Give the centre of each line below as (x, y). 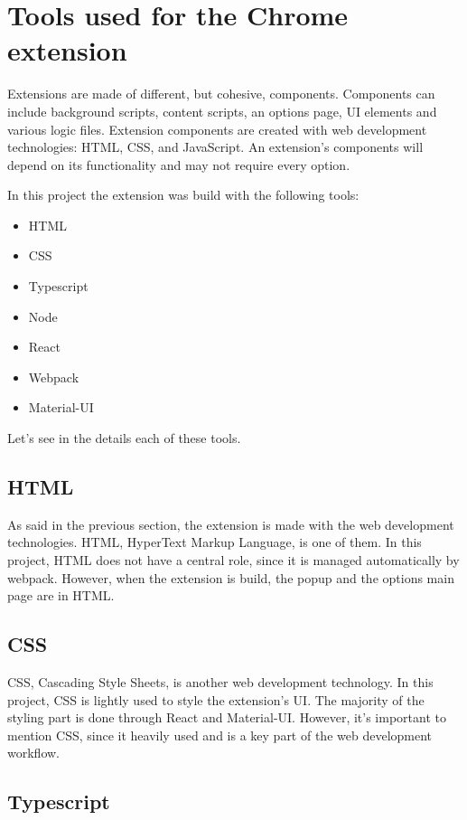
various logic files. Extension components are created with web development (217, 129)
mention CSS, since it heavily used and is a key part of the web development (220, 735)
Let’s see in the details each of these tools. (124, 438)
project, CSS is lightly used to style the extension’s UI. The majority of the (216, 699)
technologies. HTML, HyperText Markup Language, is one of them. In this (215, 542)
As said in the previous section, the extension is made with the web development (231, 524)
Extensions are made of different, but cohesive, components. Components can (221, 94)
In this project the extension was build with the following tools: (183, 195)
